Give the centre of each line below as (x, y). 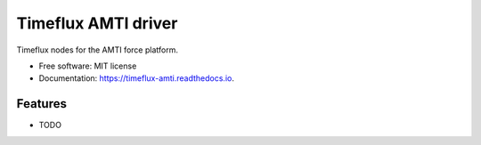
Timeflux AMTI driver (97, 23)
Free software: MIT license (88, 66)
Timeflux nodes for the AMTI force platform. (97, 50)
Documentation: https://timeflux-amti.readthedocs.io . (137, 78)
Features (41, 104)
